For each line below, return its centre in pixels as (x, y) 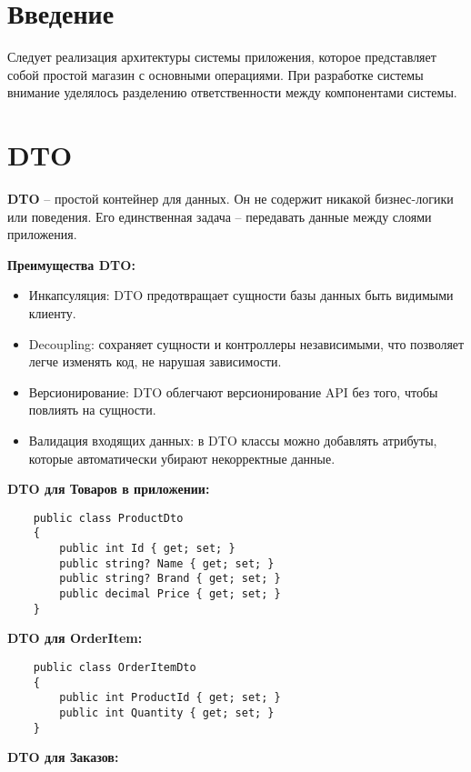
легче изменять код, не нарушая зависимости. (155, 361)
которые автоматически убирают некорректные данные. (182, 458)
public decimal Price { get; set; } (170, 594)
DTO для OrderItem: (75, 638)
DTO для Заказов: (63, 757)
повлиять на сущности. (92, 410)
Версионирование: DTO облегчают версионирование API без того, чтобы (233, 391)
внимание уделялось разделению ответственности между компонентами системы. (232, 92)
